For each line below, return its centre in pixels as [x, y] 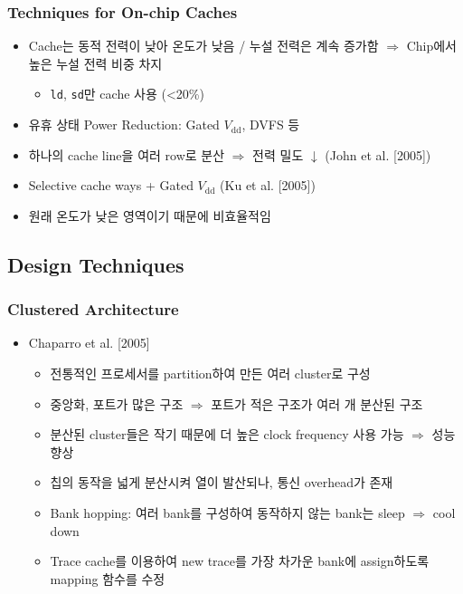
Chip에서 [431, 46]
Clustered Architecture [93, 309]
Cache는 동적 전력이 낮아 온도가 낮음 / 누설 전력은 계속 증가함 [203, 46]
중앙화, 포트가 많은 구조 [117, 403]
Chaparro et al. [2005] [89, 343]
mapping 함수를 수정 [108, 578]
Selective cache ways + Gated [111, 185]
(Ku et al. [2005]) [268, 185]
